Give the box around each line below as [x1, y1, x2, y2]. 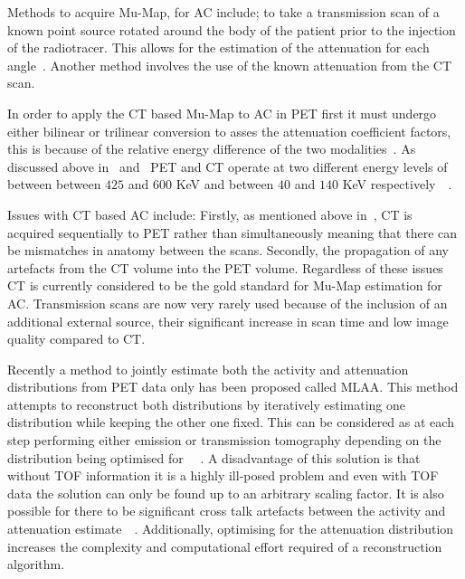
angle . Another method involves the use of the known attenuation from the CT [7, 55, 452, 74]
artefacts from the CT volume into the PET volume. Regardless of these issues [7, 258, 443, 277]
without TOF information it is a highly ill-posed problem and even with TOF [7, 466, 439, 485]
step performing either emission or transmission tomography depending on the [7, 431, 441, 450]
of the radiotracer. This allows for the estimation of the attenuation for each [7, 38, 430, 57]
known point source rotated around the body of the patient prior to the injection [7, 20, 456, 39]
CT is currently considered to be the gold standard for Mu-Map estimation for [7, 276, 442, 295]
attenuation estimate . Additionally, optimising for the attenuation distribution [7, 519, 454, 538]
